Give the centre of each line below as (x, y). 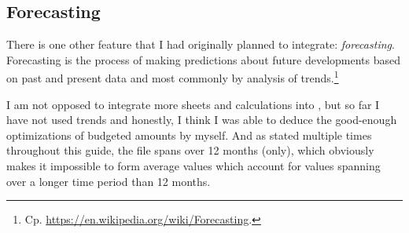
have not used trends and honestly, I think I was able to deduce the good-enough (202, 120)
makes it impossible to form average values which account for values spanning (193, 166)
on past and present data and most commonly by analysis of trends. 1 (173, 77)
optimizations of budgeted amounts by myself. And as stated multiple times (189, 135)
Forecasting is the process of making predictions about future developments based (204, 59)
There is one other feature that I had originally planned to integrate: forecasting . (201, 44)
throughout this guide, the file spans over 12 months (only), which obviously (190, 150)
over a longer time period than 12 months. (109, 181)
